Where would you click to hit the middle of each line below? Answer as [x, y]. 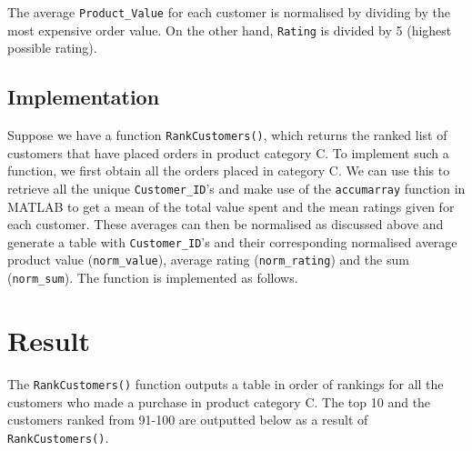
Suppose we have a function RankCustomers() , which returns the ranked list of [227, 135]
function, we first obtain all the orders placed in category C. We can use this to [229, 170]
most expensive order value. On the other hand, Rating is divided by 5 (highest [230, 30]
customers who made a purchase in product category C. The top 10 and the [219, 401]
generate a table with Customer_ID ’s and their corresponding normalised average [232, 241]
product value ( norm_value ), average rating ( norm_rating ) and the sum [208, 260]
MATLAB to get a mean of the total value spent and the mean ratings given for [231, 206]
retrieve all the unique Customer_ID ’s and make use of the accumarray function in [236, 188]
